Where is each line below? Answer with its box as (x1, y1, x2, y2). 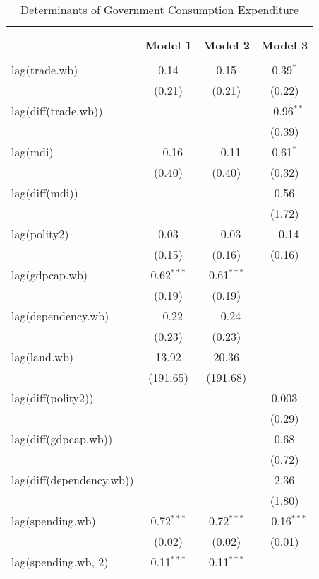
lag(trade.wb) (11, 62, 78, 78)
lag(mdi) (11, 144, 54, 160)
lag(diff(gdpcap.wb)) (11, 431, 113, 447)
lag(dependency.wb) (11, 308, 109, 324)
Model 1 (145, 37, 192, 53)
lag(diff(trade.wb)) (11, 103, 103, 119)
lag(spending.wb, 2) (11, 554, 109, 570)
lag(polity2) (11, 226, 69, 242)
